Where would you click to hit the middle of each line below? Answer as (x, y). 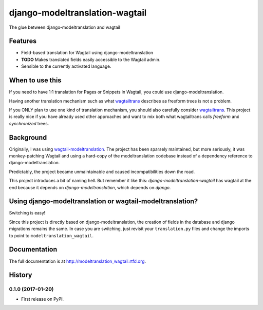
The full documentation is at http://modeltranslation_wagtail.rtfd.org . (77, 261)
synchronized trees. (29, 123)
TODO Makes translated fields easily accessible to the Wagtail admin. (91, 59)
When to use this (35, 80)
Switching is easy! (27, 213)
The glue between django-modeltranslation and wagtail (65, 27)
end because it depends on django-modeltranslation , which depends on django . (90, 187)
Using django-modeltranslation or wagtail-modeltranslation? (103, 202)
